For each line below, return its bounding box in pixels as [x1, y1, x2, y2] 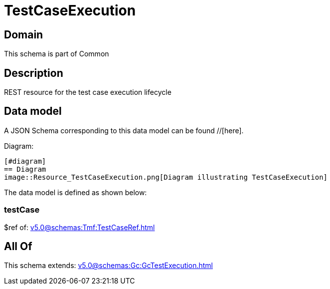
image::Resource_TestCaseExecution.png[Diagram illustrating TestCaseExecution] [4, 173, 328, 181]
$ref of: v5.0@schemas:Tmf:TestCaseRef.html [4, 223, 155, 232]
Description [4, 66, 63, 79]
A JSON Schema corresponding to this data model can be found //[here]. [4, 126, 244, 135]
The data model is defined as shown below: [4, 188, 147, 197]
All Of [4, 240, 32, 253]
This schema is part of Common [4, 49, 109, 58]
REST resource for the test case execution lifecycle [4, 88, 171, 97]
